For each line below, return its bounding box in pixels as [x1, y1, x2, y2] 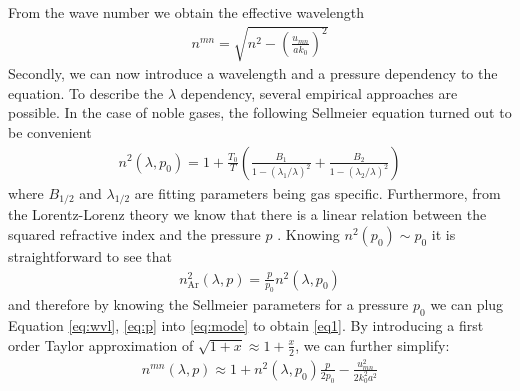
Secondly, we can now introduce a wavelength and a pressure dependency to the [8, 63, 498, 84]
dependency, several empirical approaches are [180, 82, 458, 103]
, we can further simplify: [295, 334, 450, 355]
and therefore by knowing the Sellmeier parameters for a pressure [8, 294, 409, 315]
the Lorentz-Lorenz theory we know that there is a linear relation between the [8, 204, 487, 225]
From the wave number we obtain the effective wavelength [8, 2, 365, 22]
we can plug [430, 294, 504, 315]
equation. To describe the [8, 82, 164, 103]
